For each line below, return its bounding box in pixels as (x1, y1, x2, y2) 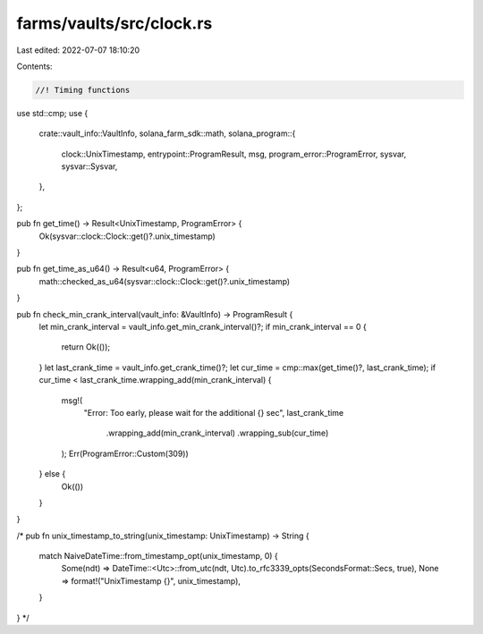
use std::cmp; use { (16, 107, 89, 118)
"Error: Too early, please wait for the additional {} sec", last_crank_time (83, 407, 344, 418)
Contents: (16, 61, 53, 72)
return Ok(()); (61, 342, 111, 352)
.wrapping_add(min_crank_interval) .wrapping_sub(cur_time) (106, 427, 329, 438)
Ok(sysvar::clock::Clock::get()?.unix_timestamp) (38, 231, 216, 241)
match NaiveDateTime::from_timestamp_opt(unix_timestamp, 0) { (38, 551, 279, 562)
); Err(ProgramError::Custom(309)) (61, 448, 190, 459)
